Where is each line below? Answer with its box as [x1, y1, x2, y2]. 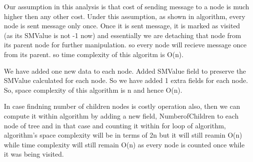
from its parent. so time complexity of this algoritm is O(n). [4, 49, 184, 59]
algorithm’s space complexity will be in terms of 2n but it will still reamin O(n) [4, 130, 242, 140]
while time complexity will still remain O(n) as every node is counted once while [4, 139, 245, 149]
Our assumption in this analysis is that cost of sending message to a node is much [4, 1, 250, 11]
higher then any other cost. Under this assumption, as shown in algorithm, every [4, 11, 246, 21]
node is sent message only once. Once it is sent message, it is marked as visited [4, 20, 240, 31]
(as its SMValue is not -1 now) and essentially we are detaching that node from [4, 30, 241, 40]
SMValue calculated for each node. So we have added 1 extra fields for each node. [4, 75, 248, 85]
